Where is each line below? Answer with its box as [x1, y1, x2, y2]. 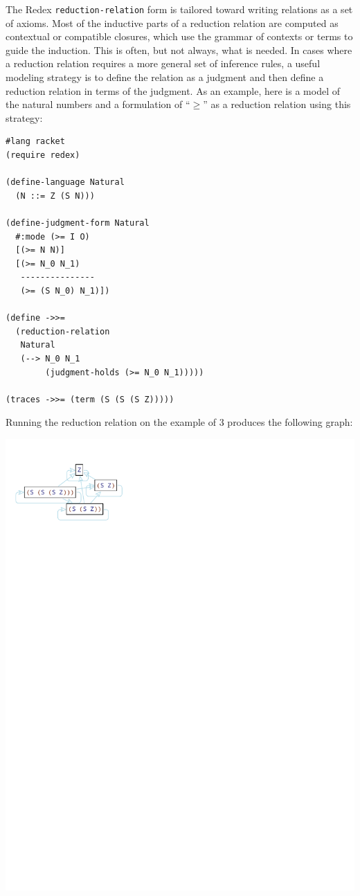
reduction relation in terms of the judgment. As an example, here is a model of [6, 83, 340, 98]
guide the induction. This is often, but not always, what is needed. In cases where [6, 42, 352, 57]
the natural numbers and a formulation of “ [6, 97, 190, 111]
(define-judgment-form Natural [6, 217, 150, 228]
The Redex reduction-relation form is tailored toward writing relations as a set [6, 2, 353, 16]
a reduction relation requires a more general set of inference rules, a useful [6, 56, 321, 71]
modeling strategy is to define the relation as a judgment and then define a [6, 70, 324, 84]
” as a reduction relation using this [203, 97, 351, 111]
